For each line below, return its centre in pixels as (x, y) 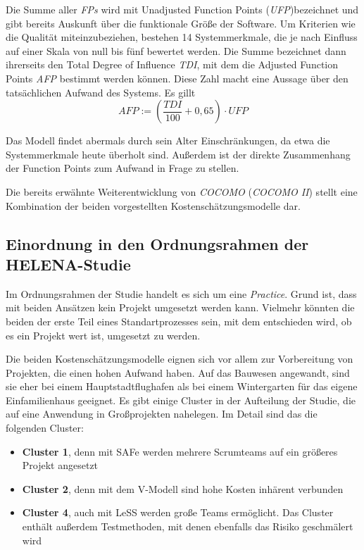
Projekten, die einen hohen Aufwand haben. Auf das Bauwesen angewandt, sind (178, 372)
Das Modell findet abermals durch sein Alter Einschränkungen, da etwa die (168, 140)
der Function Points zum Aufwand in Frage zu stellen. (123, 168)
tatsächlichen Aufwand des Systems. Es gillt (101, 92)
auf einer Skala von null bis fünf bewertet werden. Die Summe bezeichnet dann (176, 50)
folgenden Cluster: (45, 428)
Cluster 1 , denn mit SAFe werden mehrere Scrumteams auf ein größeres (180, 451)
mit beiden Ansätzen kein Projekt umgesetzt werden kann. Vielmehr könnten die (180, 307)
